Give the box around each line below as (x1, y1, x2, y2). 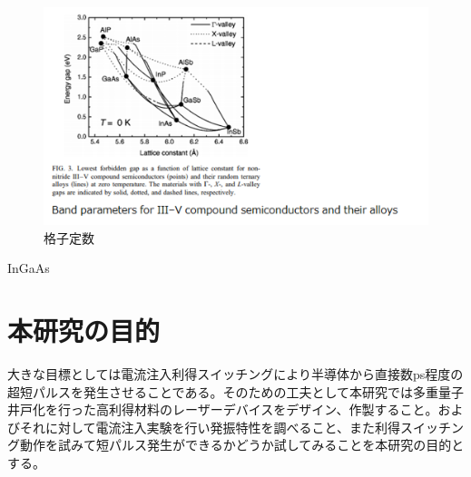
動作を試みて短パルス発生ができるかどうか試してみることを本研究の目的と (19, 435, 465, 454)
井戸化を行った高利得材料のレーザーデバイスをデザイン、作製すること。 (7, 400, 438, 419)
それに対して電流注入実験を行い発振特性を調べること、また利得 (19, 417, 401, 436)
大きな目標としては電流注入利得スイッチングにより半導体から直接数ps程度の (7, 365, 464, 384)
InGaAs (7, 258, 50, 277)
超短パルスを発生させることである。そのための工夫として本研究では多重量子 (7, 382, 465, 401)
